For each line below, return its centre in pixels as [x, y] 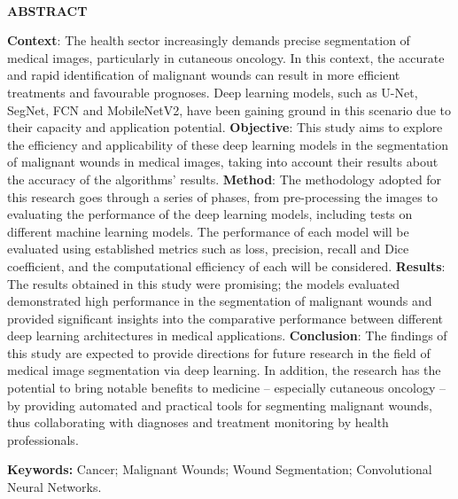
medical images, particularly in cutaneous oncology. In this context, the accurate [226, 57]
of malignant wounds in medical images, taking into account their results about [223, 162]
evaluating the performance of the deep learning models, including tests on [210, 214]
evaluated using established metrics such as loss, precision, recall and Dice [208, 249]
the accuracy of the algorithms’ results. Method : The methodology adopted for [225, 179]
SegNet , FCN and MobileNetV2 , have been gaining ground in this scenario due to [229, 109]
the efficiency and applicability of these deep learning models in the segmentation [228, 144]
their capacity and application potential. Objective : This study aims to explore [225, 127]
